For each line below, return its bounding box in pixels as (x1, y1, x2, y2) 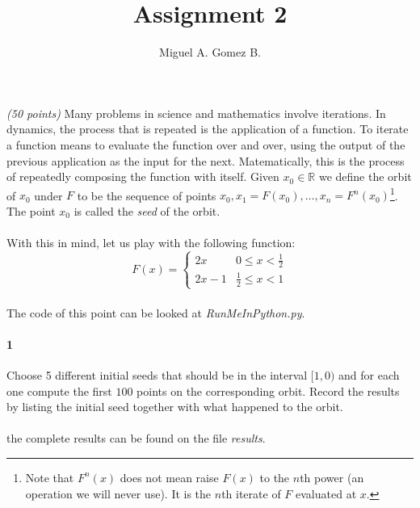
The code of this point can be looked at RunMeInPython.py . (6, 304, 305, 321)
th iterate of (221, 485, 281, 502)
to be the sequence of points (77, 187, 216, 204)
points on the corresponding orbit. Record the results (136, 382, 400, 399)
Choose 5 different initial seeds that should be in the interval (6, 366, 308, 383)
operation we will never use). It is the (25, 485, 212, 502)
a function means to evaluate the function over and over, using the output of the (6, 136, 405, 153)
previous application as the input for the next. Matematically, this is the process (6, 152, 405, 169)
